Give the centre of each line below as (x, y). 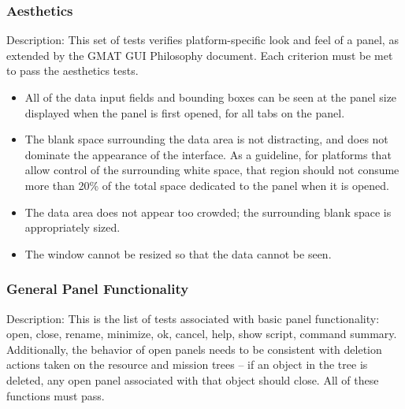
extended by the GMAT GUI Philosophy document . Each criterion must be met (200, 55)
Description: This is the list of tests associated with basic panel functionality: (193, 318)
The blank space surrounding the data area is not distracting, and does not (206, 139)
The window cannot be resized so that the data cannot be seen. (178, 253)
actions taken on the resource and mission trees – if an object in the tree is (187, 364)
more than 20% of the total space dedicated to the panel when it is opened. (207, 185)
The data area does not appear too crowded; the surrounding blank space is (208, 212)
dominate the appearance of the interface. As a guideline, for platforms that (208, 154)
